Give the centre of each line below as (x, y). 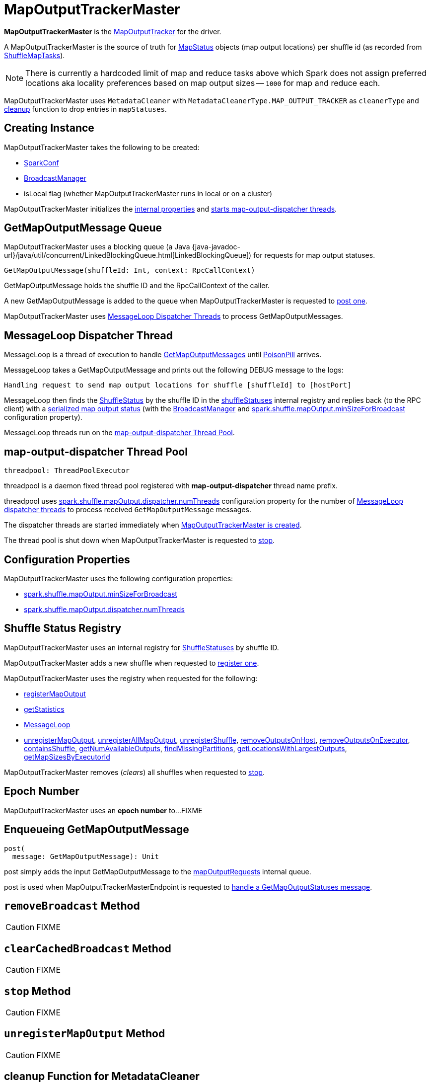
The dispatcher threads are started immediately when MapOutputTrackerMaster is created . (153, 525)
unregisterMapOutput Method (85, 1034)
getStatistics (44, 709)
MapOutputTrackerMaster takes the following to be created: (102, 147)
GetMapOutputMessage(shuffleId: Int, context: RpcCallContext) (130, 270)
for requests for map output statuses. (314, 255)
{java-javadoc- (216, 247)
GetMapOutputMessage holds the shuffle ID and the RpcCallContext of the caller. (137, 286)
